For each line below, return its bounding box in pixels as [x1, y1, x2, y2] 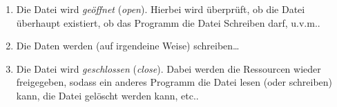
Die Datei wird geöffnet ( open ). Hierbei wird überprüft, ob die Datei [16, 2, 305, 16]
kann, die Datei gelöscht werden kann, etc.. [16, 88, 199, 102]
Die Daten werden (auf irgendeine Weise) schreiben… [16, 38, 240, 53]
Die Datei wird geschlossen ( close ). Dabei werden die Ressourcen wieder [16, 61, 321, 75]
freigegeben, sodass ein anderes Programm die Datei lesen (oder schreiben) [16, 75, 333, 89]
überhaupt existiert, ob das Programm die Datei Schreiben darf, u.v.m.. [16, 15, 320, 29]
